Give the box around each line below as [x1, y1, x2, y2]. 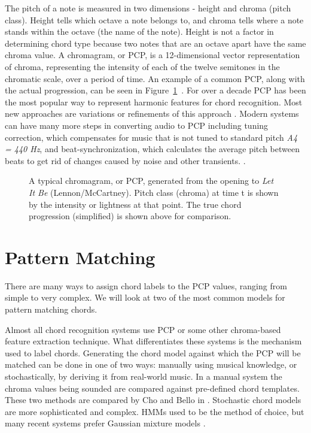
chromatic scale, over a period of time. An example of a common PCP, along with [5, 72, 305, 84]
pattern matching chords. [5, 303, 97, 315]
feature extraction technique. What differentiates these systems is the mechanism [5, 335, 302, 347]
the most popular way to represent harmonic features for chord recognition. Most [5, 95, 303, 108]
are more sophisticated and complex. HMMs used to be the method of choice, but [5, 405, 304, 417]
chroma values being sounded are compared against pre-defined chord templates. [5, 381, 300, 394]
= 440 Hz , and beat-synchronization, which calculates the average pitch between [5, 143, 300, 155]
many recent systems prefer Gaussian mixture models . [5, 417, 206, 429]
